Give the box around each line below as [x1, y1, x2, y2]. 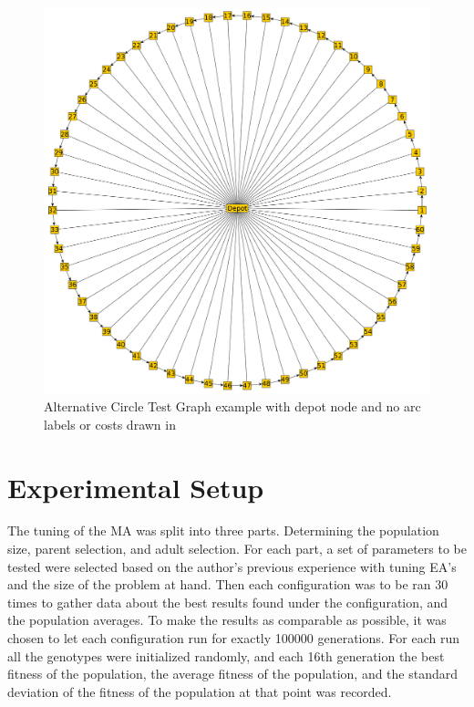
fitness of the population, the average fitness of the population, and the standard [7, 664, 459, 683]
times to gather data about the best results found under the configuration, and [7, 592, 448, 611]
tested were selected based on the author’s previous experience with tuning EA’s [7, 556, 457, 576]
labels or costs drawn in [44, 414, 176, 433]
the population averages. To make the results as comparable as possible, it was [7, 610, 447, 629]
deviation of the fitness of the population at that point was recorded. [7, 681, 392, 701]
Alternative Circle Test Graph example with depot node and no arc [44, 397, 421, 416]
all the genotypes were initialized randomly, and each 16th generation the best [7, 646, 445, 665]
